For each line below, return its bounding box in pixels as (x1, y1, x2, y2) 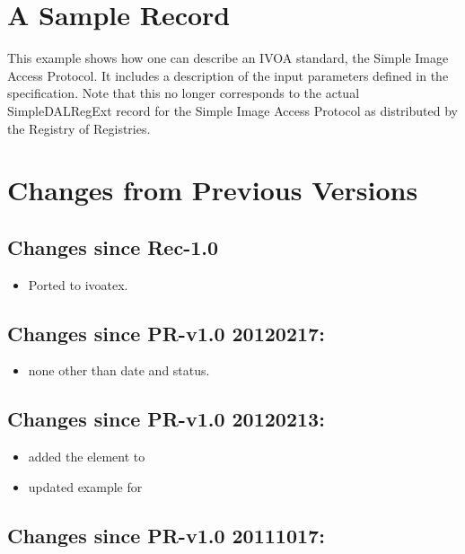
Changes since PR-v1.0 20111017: (7, 521, 325, 549)
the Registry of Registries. (7, 119, 151, 137)
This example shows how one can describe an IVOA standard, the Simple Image (7, 48, 449, 67)
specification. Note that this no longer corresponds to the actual (7, 84, 360, 102)
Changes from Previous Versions (7, 171, 418, 208)
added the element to (28, 447, 145, 466)
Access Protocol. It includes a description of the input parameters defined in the (7, 66, 449, 84)
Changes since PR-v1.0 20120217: (7, 319, 325, 347)
